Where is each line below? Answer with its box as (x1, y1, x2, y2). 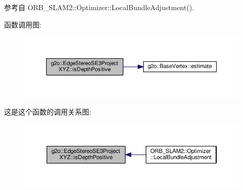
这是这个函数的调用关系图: (4, 106, 91, 117)
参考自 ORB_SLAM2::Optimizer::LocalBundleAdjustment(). (4, 2, 194, 12)
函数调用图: (4, 19, 42, 29)
